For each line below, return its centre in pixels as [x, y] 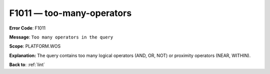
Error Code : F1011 [27, 28]
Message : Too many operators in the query [61, 37]
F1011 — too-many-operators [70, 13]
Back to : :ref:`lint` [27, 64]
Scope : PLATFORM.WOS [35, 46]
